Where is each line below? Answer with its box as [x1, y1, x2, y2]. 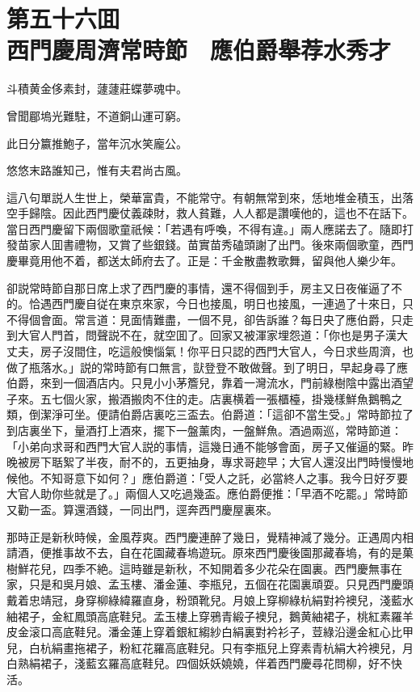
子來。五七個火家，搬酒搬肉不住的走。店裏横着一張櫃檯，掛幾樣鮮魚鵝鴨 [6, 390, 391, 407]
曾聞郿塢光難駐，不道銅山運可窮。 [6, 107, 187, 124]
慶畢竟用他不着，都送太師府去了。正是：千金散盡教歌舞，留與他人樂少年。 [6, 252, 402, 269]
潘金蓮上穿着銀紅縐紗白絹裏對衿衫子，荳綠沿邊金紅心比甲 [107, 623, 414, 640]
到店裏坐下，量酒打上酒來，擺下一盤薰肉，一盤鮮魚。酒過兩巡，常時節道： [6, 422, 402, 438]
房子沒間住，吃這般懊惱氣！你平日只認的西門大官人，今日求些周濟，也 [40, 343, 414, 360]
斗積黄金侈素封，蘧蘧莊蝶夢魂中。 [6, 80, 187, 97]
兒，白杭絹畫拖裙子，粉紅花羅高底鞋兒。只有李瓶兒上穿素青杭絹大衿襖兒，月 [6, 639, 414, 656]
